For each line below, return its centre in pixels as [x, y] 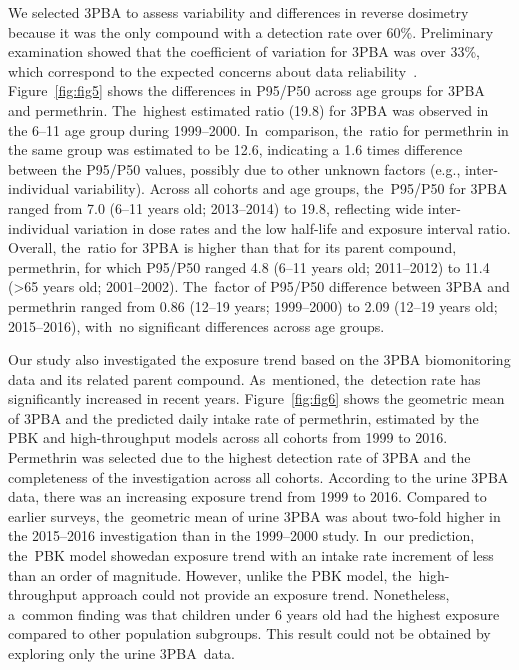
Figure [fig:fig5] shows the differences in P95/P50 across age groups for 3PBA [246, 90]
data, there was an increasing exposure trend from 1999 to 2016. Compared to [247, 496]
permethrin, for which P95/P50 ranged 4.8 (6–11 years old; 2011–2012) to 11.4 [249, 266]
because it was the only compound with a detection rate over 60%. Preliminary [251, 31]
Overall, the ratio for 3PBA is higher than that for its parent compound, [232, 247]
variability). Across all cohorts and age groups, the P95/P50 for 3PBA [290, 188]
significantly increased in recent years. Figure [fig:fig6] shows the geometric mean [256, 398]
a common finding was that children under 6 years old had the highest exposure [254, 613]
